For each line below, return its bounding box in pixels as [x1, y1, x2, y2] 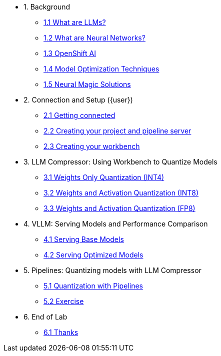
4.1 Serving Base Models [43, 235, 124, 243]
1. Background [23, 2, 70, 11]
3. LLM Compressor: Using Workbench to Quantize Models [23, 157, 217, 166]
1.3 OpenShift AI [43, 49, 96, 57]
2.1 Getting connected [43, 111, 115, 119]
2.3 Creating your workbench [43, 142, 140, 150]
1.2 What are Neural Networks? [43, 33, 145, 42]
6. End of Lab [23, 312, 67, 321]
